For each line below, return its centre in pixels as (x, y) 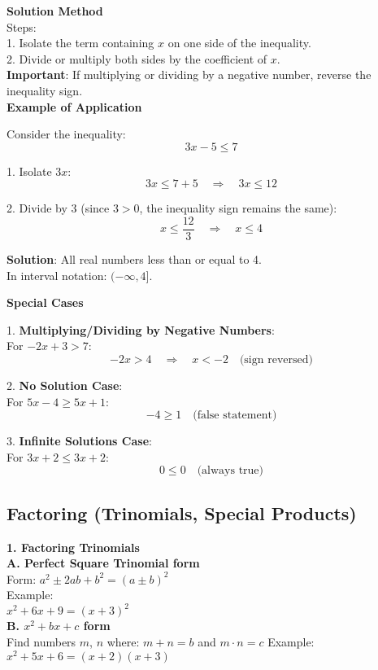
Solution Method (55, 11)
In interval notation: (57, 275)
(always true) (230, 471)
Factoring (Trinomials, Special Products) (182, 512)
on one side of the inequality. (239, 43)
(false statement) (235, 416)
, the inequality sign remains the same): (238, 208)
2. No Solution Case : (65, 385)
